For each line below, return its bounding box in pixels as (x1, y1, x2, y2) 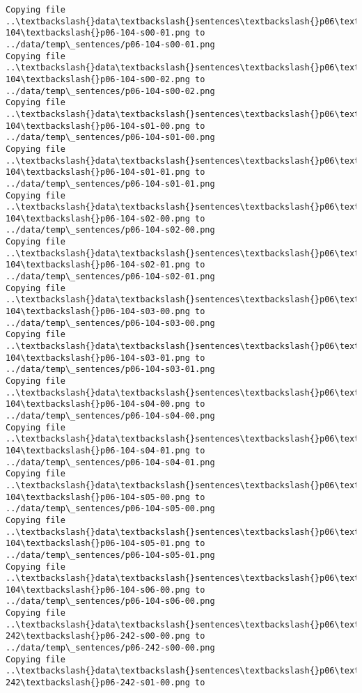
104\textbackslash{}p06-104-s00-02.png (6, 74, 190, 84)
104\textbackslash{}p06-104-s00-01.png (6, 28, 190, 38)
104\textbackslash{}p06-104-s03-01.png (6, 352, 190, 363)
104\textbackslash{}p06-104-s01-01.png (6, 167, 190, 178)
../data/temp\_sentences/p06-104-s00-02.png (6, 86, 215, 96)
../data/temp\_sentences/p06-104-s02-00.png (6, 225, 215, 235)
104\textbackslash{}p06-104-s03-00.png (6, 306, 190, 317)
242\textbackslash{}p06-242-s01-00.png (6, 678, 190, 688)
